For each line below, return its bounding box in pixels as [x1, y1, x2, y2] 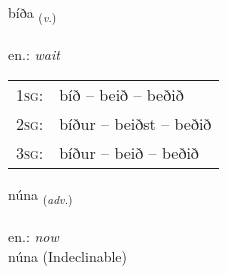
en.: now [8, 226, 59, 247]
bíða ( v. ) [8, 2, 57, 25]
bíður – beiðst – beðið [59, 112, 212, 136]
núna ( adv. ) [8, 184, 73, 208]
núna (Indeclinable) [8, 245, 128, 266]
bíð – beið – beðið [59, 83, 184, 107]
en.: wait [8, 43, 60, 64]
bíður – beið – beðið [59, 141, 199, 165]
